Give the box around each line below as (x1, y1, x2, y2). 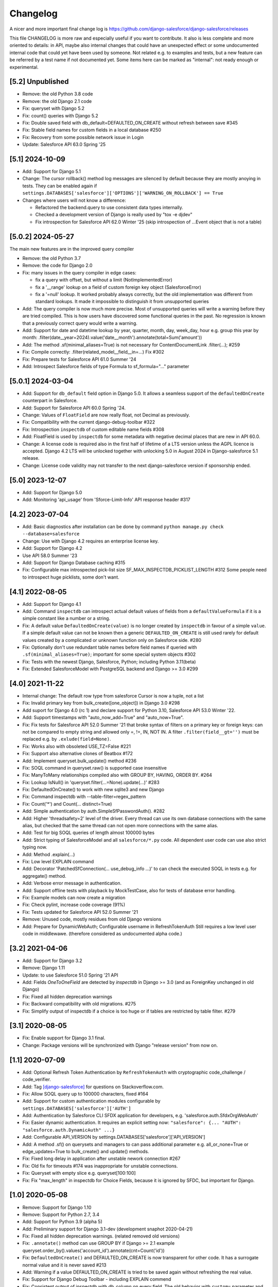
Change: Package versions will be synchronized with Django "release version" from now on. (22, 1042, 218, 1048)
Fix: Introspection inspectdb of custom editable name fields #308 (22, 426, 165, 432)
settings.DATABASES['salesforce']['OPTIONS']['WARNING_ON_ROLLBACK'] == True (22, 190, 223, 196)
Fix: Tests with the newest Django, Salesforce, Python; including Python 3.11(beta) (22, 658, 196, 665)
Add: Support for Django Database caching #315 (22, 559, 126, 566)
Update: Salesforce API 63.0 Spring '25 (22, 142, 106, 148)
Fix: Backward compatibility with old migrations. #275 (22, 1001, 136, 1007)
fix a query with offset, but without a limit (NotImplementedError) (35, 277, 172, 283)
